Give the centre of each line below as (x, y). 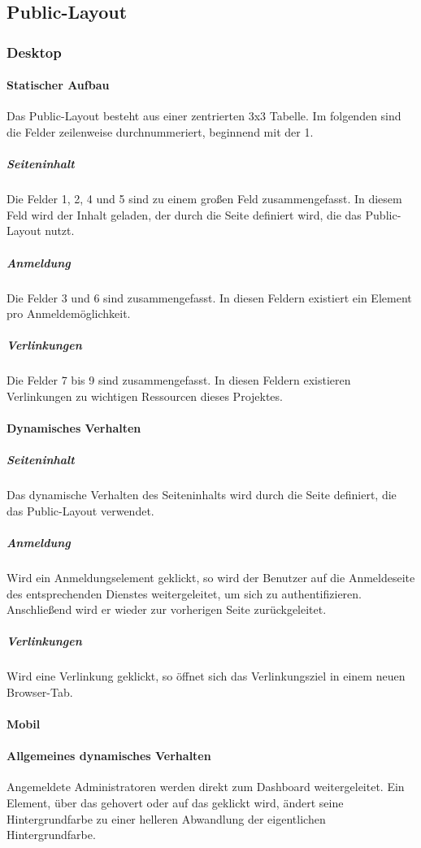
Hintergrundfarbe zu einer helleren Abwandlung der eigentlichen (166, 818)
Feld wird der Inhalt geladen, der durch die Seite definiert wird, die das (184, 214)
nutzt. (60, 230)
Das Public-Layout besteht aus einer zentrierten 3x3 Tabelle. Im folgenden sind (204, 116)
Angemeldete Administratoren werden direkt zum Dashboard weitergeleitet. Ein (206, 787)
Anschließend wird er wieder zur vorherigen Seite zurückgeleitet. (167, 609)
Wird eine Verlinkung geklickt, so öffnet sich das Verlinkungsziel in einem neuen (206, 676)
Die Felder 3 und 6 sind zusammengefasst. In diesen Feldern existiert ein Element (209, 297)
